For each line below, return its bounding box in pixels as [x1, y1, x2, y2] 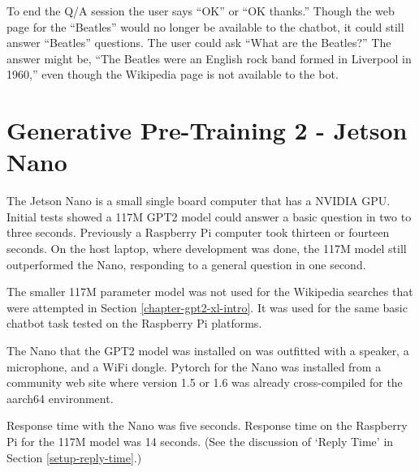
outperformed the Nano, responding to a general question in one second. [6, 255, 366, 272]
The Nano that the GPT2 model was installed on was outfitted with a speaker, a [6, 342, 409, 359]
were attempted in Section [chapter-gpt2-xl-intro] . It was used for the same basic [6, 298, 408, 315]
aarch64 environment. [6, 389, 114, 406]
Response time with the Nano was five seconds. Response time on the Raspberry [6, 417, 408, 434]
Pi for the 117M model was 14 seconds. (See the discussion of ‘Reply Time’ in [6, 433, 394, 449]
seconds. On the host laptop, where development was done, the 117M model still [6, 240, 407, 257]
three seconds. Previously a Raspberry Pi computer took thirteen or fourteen [6, 224, 390, 241]
